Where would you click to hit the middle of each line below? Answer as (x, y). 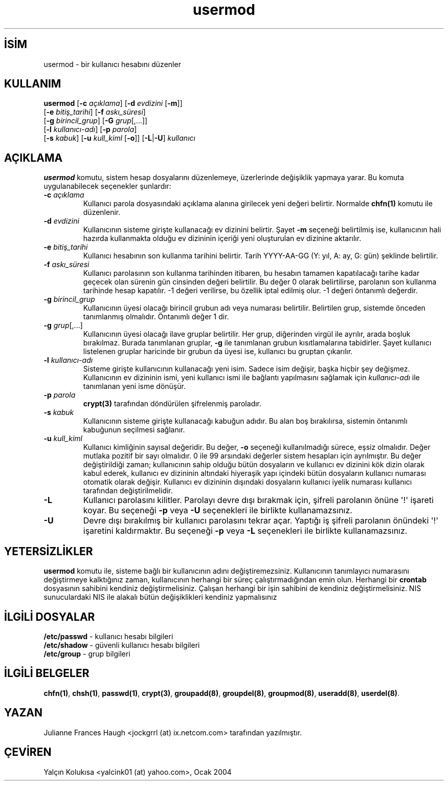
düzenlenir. (102, 212)
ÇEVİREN (28, 752)
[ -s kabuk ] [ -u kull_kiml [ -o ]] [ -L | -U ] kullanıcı (119, 138)
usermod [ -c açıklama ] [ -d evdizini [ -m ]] (113, 103)
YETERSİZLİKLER (49, 551)
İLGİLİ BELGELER (47, 673)
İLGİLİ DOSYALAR (50, 617)
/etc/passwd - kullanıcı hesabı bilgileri (108, 636)
